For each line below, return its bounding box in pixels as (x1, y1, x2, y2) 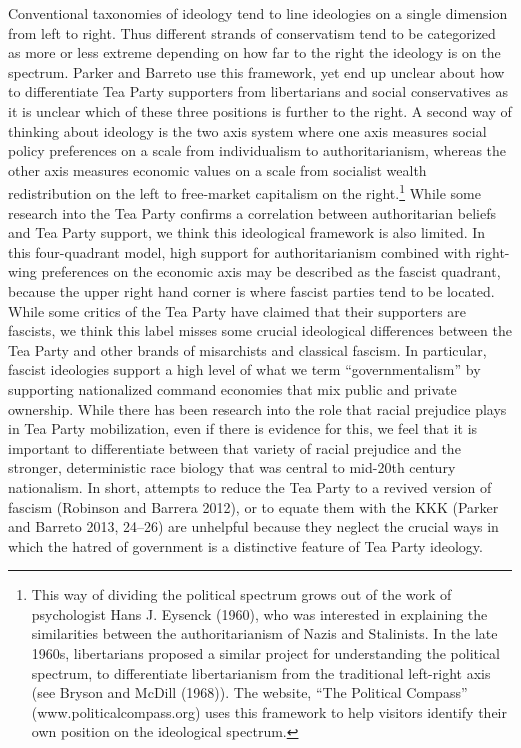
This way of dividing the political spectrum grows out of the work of (31, 584, 452, 605)
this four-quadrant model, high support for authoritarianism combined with (8, 241, 471, 262)
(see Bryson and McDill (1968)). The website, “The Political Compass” (31, 682, 468, 703)
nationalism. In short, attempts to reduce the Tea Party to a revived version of (8, 476, 492, 497)
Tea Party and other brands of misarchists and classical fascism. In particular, (8, 339, 487, 360)
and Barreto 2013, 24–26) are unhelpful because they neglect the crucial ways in (8, 516, 499, 537)
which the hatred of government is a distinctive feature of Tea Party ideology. (8, 535, 483, 556)
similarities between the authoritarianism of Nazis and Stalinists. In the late (31, 623, 498, 644)
